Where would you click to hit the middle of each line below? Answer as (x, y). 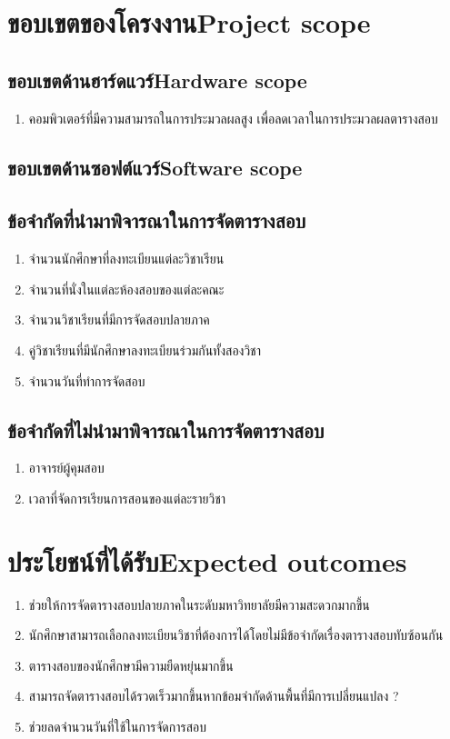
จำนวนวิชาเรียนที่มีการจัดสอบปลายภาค (119, 320)
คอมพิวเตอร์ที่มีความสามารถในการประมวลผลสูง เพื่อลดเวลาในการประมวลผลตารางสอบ (233, 118)
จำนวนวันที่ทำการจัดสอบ (87, 380)
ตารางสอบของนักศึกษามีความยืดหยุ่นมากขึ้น (131, 665)
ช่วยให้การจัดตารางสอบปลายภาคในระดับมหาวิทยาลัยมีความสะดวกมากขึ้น (199, 604)
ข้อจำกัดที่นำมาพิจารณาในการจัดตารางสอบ (157, 220)
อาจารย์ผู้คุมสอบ (66, 468)
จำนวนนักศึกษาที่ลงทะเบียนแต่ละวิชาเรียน (126, 259)
